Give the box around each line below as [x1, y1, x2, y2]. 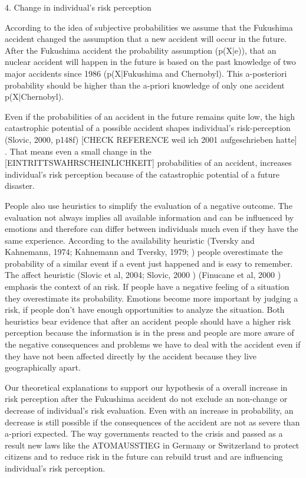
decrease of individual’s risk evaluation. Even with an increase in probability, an [5, 404, 294, 416]
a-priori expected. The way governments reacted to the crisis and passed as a [5, 427, 283, 440]
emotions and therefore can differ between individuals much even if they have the [5, 222, 298, 235]
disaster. [5, 179, 35, 192]
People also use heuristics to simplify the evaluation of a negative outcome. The [5, 199, 292, 211]
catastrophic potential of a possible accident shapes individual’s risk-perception [5, 122, 291, 134]
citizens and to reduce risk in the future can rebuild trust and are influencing [5, 450, 283, 463]
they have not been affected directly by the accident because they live [5, 349, 257, 362]
